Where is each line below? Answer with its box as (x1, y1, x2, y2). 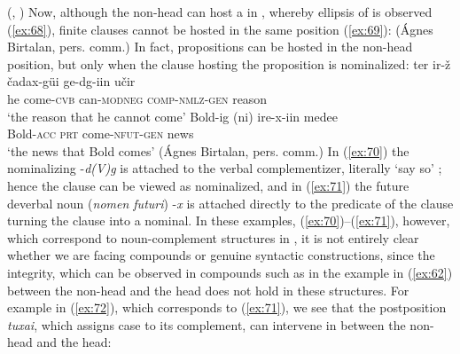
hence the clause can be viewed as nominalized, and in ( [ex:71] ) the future (7, 176, 409, 194)
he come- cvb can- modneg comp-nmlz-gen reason (7, 89, 268, 107)
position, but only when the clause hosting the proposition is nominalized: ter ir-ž (7, 54, 451, 73)
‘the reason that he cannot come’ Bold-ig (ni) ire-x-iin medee (7, 106, 338, 125)
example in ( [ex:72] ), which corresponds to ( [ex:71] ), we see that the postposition (7, 298, 447, 317)
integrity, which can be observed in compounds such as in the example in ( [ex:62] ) (7, 263, 453, 281)
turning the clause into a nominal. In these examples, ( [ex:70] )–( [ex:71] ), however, (7, 211, 450, 230)
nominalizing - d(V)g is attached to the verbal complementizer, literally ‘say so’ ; (7, 159, 442, 177)
